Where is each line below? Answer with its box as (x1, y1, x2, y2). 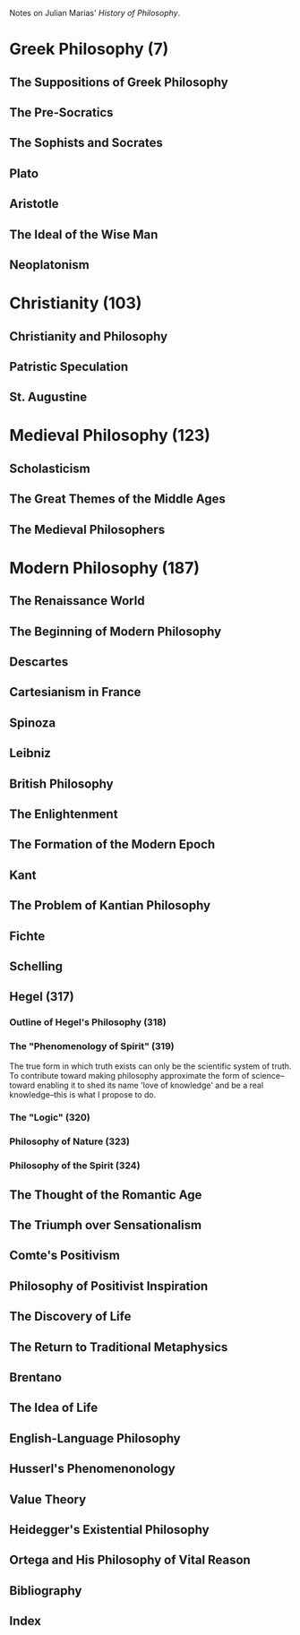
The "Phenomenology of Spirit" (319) (9, 1040, 175, 1053)
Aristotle (9, 196, 60, 211)
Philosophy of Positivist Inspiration (9, 1278, 209, 1294)
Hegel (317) (9, 989, 74, 1004)
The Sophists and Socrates (9, 135, 163, 151)
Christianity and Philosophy (9, 329, 168, 344)
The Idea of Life (9, 1400, 99, 1416)
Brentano (9, 1370, 63, 1385)
